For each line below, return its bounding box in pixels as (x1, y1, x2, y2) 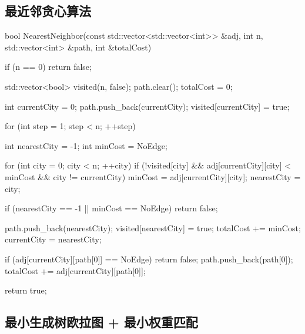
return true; (5, 284, 47, 296)
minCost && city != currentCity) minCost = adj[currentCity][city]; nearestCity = (5, 170, 301, 183)
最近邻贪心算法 (5, 2, 91, 20)
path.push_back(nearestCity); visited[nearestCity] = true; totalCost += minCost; (5, 221, 301, 234)
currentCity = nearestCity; (5, 233, 102, 245)
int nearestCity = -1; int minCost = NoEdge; (5, 139, 167, 151)
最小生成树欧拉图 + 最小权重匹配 (5, 313, 198, 331)
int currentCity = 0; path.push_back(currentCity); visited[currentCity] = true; (5, 100, 290, 112)
